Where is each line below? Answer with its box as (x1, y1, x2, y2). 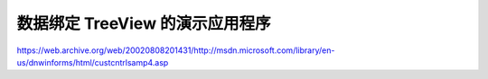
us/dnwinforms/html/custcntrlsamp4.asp (16, 57, 169, 67)
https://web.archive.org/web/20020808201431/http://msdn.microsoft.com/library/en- (16, 45, 335, 56)
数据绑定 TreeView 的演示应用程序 (16, 13, 271, 33)
